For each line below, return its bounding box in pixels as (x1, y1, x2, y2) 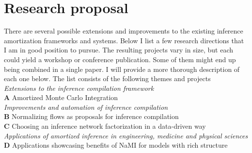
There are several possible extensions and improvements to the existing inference (4, 26, 243, 36)
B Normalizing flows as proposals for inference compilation (4, 111, 179, 121)
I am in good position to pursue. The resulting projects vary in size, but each (4, 45, 234, 55)
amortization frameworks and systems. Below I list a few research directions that (4, 35, 244, 45)
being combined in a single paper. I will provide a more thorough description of (4, 64, 240, 74)
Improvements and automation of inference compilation (4, 102, 168, 112)
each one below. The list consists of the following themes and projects (4, 73, 211, 84)
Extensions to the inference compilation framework (4, 83, 154, 93)
